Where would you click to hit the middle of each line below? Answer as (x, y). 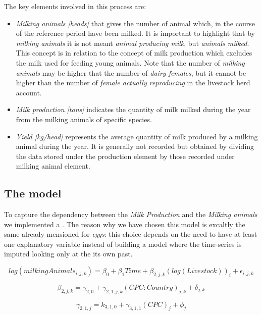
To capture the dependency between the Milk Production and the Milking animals (131, 214)
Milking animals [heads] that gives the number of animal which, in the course (135, 23)
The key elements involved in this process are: (75, 6)
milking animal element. (53, 166)
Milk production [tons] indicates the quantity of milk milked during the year (133, 109)
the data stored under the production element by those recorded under (125, 156)
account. (29, 92)
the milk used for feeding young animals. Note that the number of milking (130, 62)
